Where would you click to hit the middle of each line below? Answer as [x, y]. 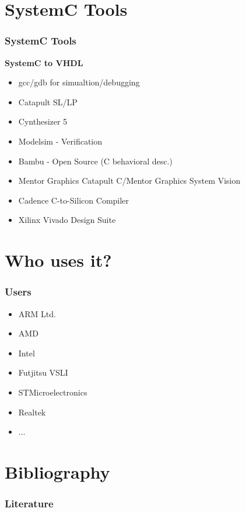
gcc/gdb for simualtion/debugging [79, 82]
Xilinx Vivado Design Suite [67, 220]
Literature [29, 503]
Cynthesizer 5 [43, 121]
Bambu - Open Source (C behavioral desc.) [95, 161]
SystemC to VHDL [44, 62]
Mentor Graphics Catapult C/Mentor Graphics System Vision [129, 181]
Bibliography [57, 471]
